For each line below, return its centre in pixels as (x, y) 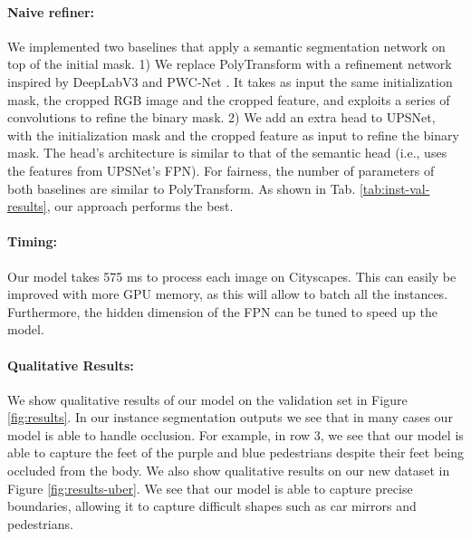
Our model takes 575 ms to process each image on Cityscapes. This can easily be (232, 276)
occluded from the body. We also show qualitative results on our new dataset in (229, 471)
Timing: (33, 241)
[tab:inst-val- (394, 188)
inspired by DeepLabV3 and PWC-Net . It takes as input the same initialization (230, 81)
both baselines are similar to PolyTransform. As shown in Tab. (182, 188)
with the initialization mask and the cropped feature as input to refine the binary (233, 135)
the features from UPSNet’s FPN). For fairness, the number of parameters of (221, 170)
